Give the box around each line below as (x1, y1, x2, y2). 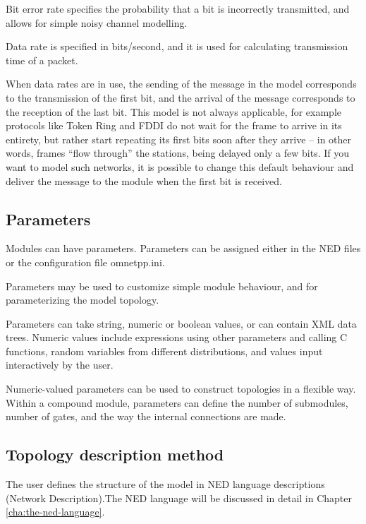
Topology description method (6, 443, 224, 465)
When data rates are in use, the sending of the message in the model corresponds (6, 76, 357, 91)
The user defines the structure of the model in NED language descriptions (6, 477, 325, 492)
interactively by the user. (6, 357, 114, 372)
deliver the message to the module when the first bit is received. (6, 173, 282, 188)
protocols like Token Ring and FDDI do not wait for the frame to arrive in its (6, 118, 342, 133)
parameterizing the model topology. (6, 292, 159, 307)
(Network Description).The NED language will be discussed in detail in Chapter (6, 490, 353, 505)
